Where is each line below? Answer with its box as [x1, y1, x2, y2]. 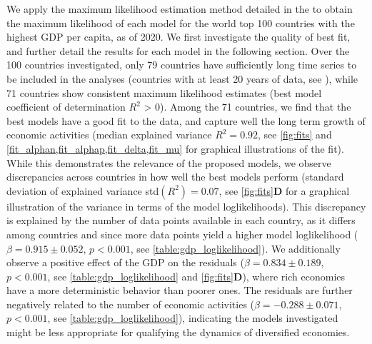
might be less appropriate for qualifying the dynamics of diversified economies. [6, 325, 350, 340]
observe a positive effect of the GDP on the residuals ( [6, 255, 244, 270]
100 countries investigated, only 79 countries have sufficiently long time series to [6, 57, 357, 72]
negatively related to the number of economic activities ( [6, 296, 255, 311]
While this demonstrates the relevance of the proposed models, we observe [6, 155, 331, 170]
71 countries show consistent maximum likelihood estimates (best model [6, 85, 322, 100]
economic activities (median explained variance [6, 127, 212, 142]
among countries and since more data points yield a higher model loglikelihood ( [6, 226, 358, 241]
